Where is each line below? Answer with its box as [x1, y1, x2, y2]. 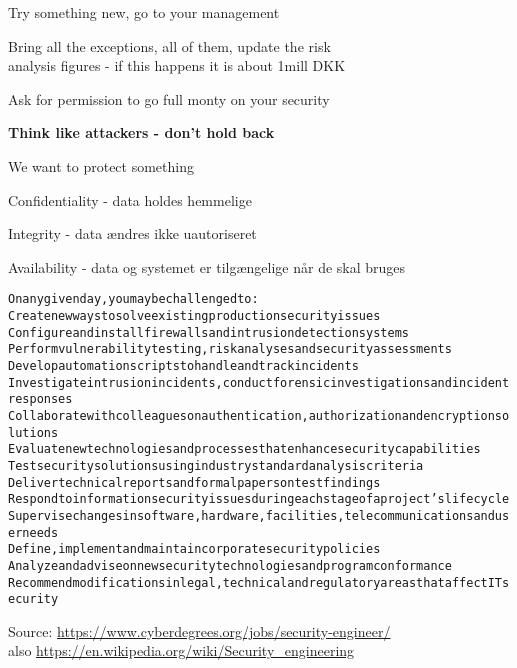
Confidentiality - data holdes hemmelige [8, 189, 252, 210]
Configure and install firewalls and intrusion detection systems [8, 325, 409, 340]
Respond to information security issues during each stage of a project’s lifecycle [8, 492, 510, 507]
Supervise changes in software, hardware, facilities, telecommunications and [8, 508, 495, 523]
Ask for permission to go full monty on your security [8, 88, 330, 109]
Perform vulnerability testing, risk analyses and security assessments [8, 342, 452, 357]
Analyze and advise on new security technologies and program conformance [8, 558, 452, 573]
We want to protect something [8, 155, 194, 176]
